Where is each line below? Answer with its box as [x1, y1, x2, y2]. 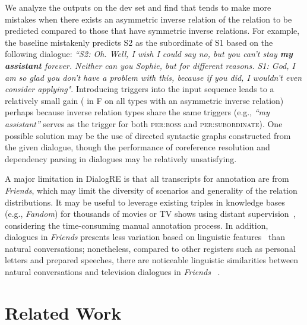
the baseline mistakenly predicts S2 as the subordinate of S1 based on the [5, 36, 273, 48]
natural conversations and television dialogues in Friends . [5, 266, 220, 278]
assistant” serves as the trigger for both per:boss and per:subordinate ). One [5, 117, 283, 130]
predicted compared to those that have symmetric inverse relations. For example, [5, 24, 300, 37]
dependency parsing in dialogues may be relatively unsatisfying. [5, 152, 237, 165]
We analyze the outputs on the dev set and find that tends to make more [5, 1, 271, 13]
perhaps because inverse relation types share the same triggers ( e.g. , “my [5, 106, 270, 118]
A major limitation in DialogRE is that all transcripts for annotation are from [5, 172, 289, 185]
